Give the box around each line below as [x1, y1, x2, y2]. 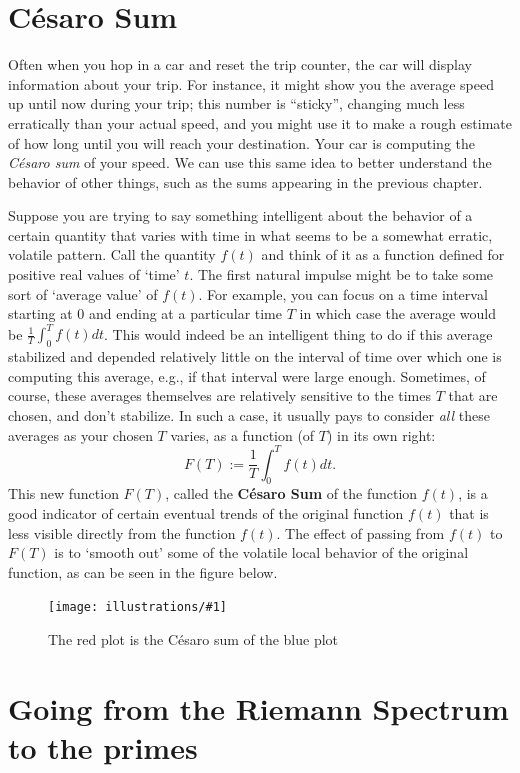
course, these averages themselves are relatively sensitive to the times [8, 385, 431, 406]
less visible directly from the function [8, 522, 236, 543]
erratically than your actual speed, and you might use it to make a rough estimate [8, 112, 512, 133]
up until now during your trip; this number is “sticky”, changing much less [8, 93, 465, 114]
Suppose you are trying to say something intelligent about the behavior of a [8, 205, 473, 226]
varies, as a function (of [170, 424, 315, 445]
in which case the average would [299, 303, 496, 324]
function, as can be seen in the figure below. [8, 561, 278, 582]
